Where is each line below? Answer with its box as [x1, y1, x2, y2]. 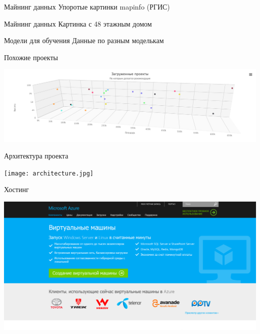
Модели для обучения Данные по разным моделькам [4, 35, 164, 46]
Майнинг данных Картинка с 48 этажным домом [4, 18, 152, 29]
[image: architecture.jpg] [4, 170, 93, 177]
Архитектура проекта [4, 150, 68, 161]
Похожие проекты [4, 52, 58, 62]
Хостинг [4, 184, 29, 195]
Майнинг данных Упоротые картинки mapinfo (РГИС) [4, 2, 170, 12]
